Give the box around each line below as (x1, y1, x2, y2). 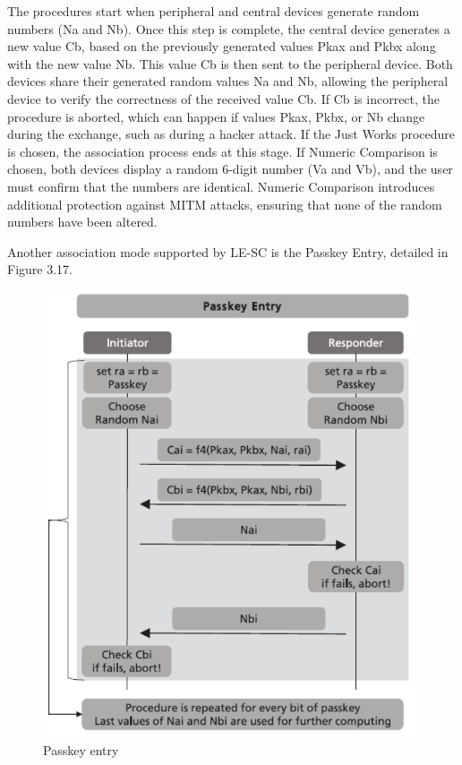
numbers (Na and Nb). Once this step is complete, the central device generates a (7, 19, 450, 38)
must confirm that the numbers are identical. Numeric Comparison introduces (7, 176, 435, 195)
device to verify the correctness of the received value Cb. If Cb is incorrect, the (7, 89, 441, 107)
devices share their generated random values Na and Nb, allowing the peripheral (7, 72, 449, 90)
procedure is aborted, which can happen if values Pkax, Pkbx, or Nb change (7, 107, 425, 125)
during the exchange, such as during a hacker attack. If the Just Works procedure (7, 125, 456, 143)
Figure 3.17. (7, 260, 73, 279)
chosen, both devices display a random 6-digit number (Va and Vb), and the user (7, 159, 453, 178)
